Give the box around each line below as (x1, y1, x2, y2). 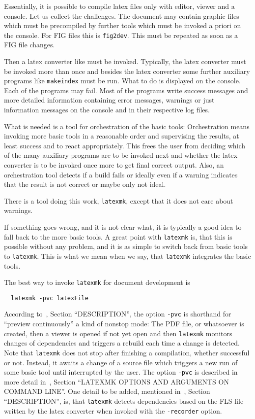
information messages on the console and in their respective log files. (4, 105, 210, 115)
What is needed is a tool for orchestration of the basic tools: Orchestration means (4, 121, 250, 131)
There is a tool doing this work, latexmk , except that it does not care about (4, 195, 233, 206)
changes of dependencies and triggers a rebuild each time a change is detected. (4, 338, 240, 348)
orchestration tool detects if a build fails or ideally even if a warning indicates (4, 169, 238, 179)
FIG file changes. (4, 39, 55, 50)
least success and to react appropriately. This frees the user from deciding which (4, 140, 246, 150)
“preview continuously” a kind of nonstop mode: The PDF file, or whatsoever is (4, 318, 244, 329)
